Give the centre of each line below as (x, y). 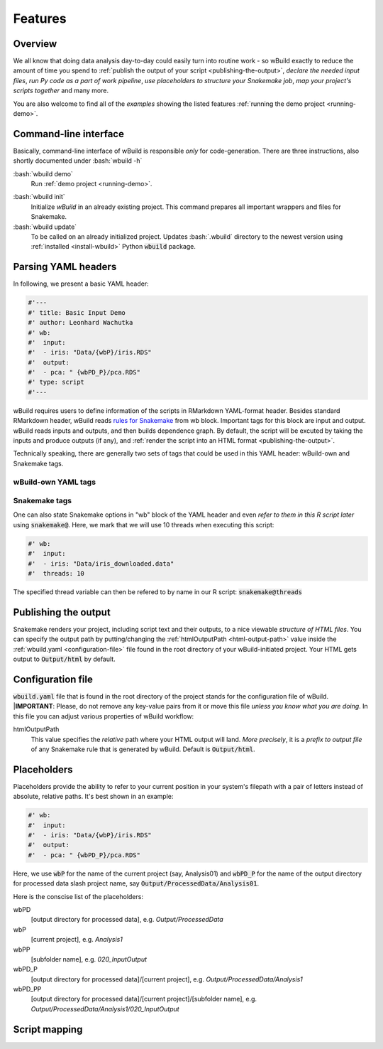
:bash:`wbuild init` (39, 197)
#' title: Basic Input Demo (77, 312)
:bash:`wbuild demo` (43, 173)
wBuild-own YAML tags (54, 482)
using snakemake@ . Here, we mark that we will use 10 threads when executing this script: (144, 524)
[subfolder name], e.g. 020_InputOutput (89, 959)
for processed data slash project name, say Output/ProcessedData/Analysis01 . (136, 883)
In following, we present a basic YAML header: (81, 284)
